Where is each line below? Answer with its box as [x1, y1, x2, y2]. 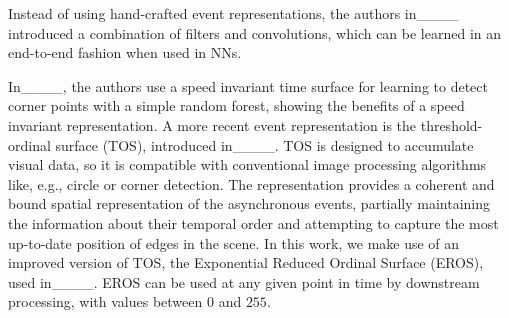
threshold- [420, 114, 483, 135]
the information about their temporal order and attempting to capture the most [8, 212, 499, 233]
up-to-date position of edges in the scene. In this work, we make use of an [8, 232, 460, 253]
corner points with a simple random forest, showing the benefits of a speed [8, 95, 465, 116]
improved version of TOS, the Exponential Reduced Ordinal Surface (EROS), [8, 252, 484, 273]
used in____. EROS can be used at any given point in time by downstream [8, 271, 480, 292]
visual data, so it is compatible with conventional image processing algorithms [8, 154, 487, 175]
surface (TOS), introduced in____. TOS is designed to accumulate [55, 134, 474, 155]
